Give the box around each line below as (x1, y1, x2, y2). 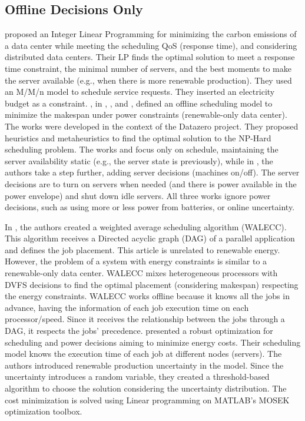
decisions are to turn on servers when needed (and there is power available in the (5, 177, 297, 190)
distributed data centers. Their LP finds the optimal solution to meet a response (5, 51, 295, 63)
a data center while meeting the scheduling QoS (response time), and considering (5, 39, 297, 51)
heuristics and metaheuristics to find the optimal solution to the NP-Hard (5, 131, 271, 144)
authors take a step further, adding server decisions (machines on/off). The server (5, 166, 300, 178)
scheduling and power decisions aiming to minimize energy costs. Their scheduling (5, 336, 301, 348)
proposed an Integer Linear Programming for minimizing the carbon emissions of (5, 28, 297, 40)
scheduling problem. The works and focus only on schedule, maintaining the (5, 143, 279, 155)
